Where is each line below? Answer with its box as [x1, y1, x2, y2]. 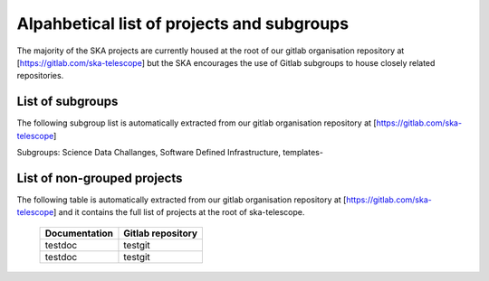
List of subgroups [16, 94, 119, 109]
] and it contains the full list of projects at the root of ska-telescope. [53, 207, 305, 218]
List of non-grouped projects [16, 170, 183, 185]
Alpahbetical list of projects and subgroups [16, 14, 349, 33]
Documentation [44, 227, 113, 239]
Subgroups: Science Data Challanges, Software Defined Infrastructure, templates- [16, 147, 323, 158]
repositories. [16, 70, 64, 81]
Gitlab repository [123, 227, 198, 239]
